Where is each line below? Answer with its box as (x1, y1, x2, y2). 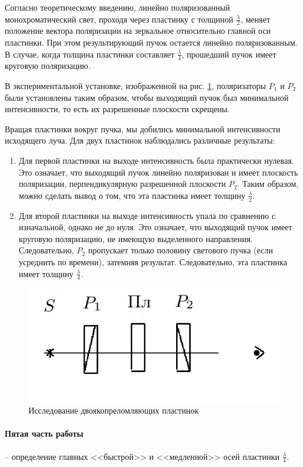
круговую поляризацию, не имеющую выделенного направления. (18, 232, 253, 244)
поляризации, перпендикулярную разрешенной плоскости (18, 177, 226, 190)
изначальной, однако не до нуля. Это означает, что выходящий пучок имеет (18, 221, 292, 233)
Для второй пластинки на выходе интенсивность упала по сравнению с (18, 209, 276, 221)
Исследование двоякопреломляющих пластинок (28, 404, 199, 417)
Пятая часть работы (5, 427, 84, 440)
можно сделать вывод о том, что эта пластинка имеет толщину (18, 189, 245, 201)
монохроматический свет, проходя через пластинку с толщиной (5, 12, 234, 25)
